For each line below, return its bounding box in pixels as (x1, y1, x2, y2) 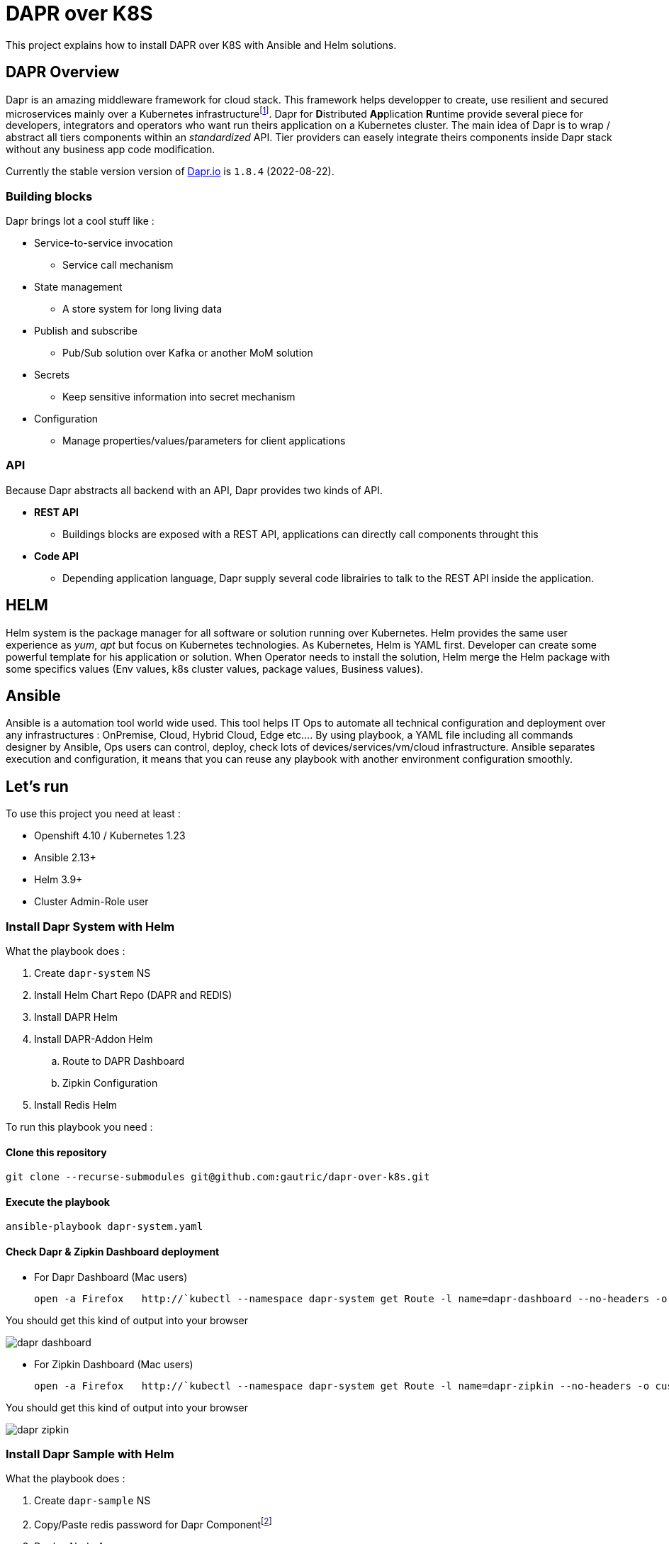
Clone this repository (6, 1146, 107, 1158)
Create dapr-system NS (34, 967, 151, 980)
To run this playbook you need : (6, 1121, 153, 1134)
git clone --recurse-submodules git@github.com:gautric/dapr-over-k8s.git (6, 1171, 430, 1183)
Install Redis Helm (34, 1099, 118, 1112)
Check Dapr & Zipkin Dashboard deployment (6, 1246, 220, 1258)
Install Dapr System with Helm (6, 919, 175, 934)
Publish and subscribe (34, 325, 137, 337)
